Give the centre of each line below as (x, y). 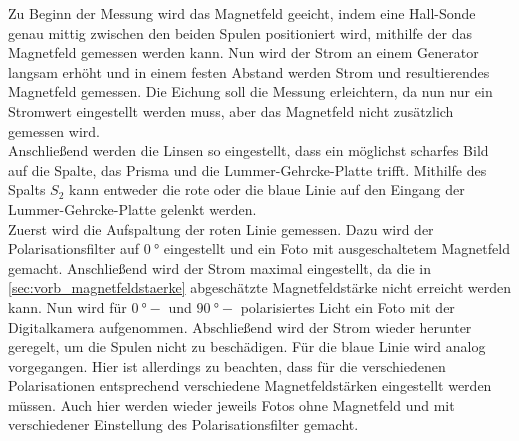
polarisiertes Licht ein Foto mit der (347, 306)
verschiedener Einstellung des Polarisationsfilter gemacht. (183, 424)
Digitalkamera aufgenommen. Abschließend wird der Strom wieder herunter (240, 326)
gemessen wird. (54, 130)
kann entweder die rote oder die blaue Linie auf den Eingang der (267, 189)
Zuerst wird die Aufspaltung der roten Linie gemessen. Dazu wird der (221, 228)
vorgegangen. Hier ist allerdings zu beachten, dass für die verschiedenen (227, 365)
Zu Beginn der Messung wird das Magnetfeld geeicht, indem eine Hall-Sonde (242, 13)
